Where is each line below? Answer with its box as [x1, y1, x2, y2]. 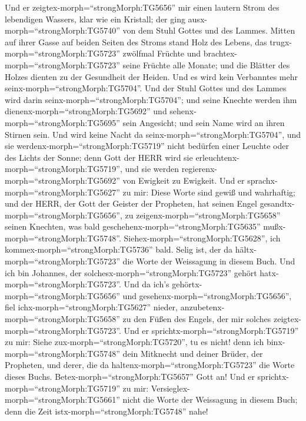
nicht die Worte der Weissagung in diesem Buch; [122, 393, 298, 406]
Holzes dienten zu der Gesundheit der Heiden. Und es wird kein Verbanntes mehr [5, 70, 298, 82]
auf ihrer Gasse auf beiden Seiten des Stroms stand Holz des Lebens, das [5, 35, 267, 48]
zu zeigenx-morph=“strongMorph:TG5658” [125, 208, 281, 221]
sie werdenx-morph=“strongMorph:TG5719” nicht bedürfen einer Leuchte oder [5, 140, 289, 152]
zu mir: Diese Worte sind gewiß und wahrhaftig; [122, 185, 295, 198]
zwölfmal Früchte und [122, 47, 201, 59]
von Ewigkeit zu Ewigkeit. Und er [122, 174, 245, 186]
